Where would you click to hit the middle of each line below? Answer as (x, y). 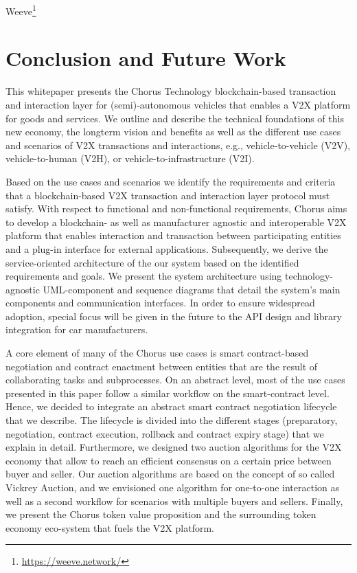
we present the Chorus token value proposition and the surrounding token (161, 514)
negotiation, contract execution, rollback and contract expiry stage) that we (165, 433)
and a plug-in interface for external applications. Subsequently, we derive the (167, 248)
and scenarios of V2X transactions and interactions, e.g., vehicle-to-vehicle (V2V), (178, 145)
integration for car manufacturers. (77, 329)
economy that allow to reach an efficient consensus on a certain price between (169, 460)
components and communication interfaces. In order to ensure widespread (160, 303)
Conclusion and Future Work (146, 58)
